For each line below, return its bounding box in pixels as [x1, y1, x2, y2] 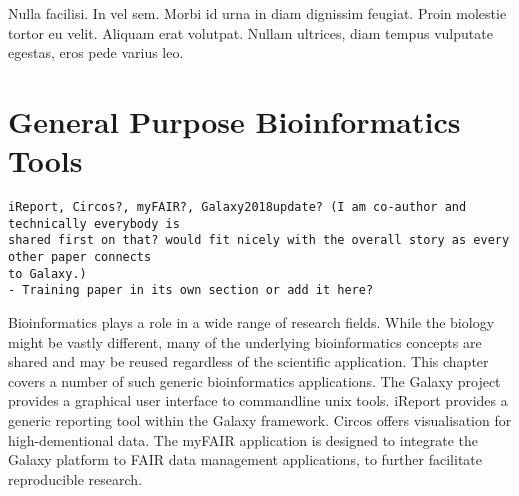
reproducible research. [8, 468, 143, 489]
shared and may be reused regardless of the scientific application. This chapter [8, 351, 489, 372]
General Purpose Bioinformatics [8, 100, 461, 141]
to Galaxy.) [8, 266, 87, 281]
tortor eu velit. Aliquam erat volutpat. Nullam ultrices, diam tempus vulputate [8, 22, 493, 43]
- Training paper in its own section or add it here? [8, 283, 374, 298]
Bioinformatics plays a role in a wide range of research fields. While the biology [8, 312, 495, 333]
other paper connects [8, 250, 152, 265]
